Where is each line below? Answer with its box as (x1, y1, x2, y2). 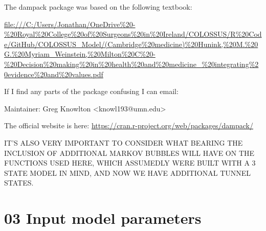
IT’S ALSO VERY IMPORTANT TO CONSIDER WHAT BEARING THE (4, 137, 243, 148)
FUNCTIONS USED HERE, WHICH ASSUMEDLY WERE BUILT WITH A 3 (4, 157, 256, 168)
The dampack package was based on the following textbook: (4, 2, 192, 12)
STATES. (4, 177, 34, 188)
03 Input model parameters (4, 207, 202, 228)
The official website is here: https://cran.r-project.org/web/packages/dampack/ (4, 120, 253, 131)
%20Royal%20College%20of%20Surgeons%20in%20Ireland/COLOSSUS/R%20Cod (4, 29, 262, 39)
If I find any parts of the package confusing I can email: (4, 86, 179, 97)
